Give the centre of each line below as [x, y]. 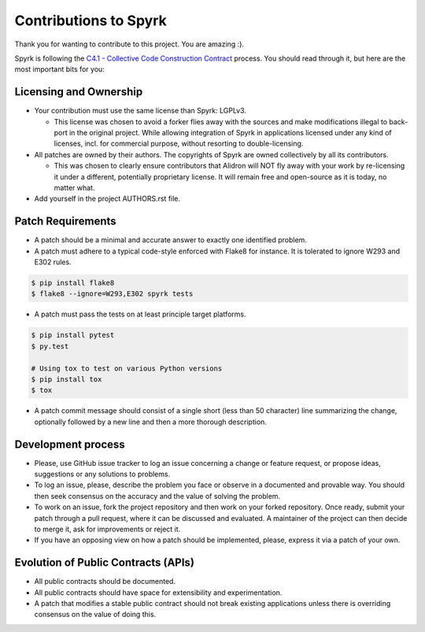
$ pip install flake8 [73, 283]
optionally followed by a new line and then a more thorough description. [151, 422]
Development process [70, 444]
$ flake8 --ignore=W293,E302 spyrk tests [112, 294]
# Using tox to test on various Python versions [127, 368]
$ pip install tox [67, 379]
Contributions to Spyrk [91, 20]
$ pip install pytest [73, 335]
